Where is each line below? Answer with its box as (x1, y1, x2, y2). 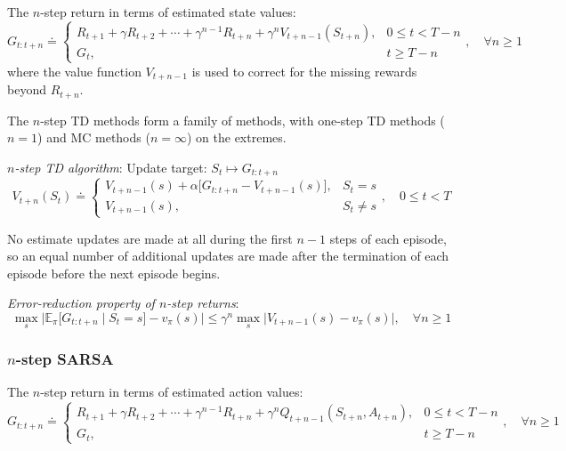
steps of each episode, (329, 229, 447, 247)
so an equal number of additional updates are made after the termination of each (7, 246, 449, 265)
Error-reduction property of (7, 294, 155, 312)
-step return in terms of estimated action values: (40, 383, 303, 401)
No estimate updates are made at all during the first (7, 229, 293, 247)
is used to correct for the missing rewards (191, 61, 417, 80)
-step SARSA (15, 348, 114, 370)
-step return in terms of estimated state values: (40, 3, 296, 20)
